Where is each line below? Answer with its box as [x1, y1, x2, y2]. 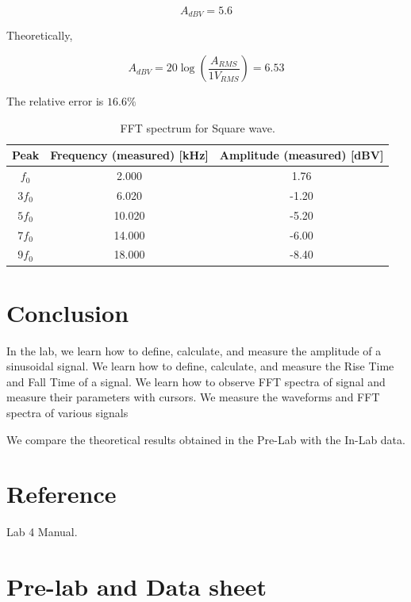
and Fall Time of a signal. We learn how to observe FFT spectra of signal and [6, 373, 386, 389]
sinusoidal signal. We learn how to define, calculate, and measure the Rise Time [6, 358, 394, 374]
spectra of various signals [6, 405, 129, 421]
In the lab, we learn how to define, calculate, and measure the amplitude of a [6, 342, 382, 359]
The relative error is [6, 93, 104, 109]
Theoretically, [6, 27, 73, 44]
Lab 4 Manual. [6, 523, 78, 540]
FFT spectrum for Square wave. [120, 119, 275, 136]
